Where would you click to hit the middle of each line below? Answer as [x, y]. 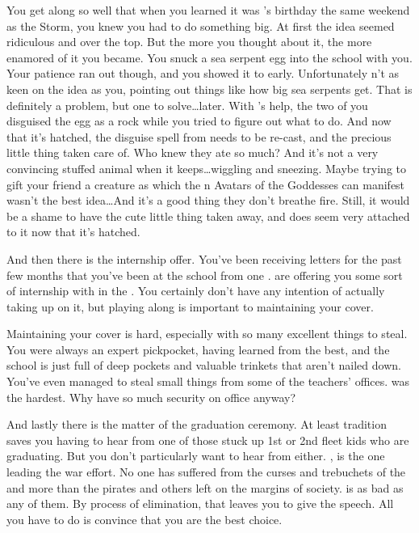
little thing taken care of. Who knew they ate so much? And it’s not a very [193, 152]
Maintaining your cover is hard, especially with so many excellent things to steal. [207, 334]
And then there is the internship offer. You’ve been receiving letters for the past [204, 258]
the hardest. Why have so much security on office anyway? [151, 397]
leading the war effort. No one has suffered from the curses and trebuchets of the [206, 472]
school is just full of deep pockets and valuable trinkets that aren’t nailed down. [204, 365]
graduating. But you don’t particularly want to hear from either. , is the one [196, 456]
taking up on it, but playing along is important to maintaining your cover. [190, 306]
